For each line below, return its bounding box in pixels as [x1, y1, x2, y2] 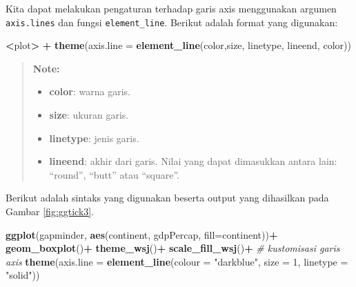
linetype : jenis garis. [49, 130, 139, 145]
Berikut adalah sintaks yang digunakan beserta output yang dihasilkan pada [6, 190, 329, 205]
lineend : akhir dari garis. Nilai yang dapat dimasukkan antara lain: [49, 154, 337, 168]
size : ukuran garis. [49, 108, 129, 122]
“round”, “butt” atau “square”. [49, 167, 179, 181]
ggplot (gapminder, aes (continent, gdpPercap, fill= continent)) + [6, 227, 278, 241]
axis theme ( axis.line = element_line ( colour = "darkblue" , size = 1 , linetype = [6, 254, 348, 268]
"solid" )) [6, 268, 40, 282]
